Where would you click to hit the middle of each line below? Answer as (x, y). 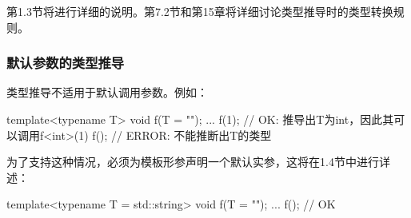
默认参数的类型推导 (66, 63)
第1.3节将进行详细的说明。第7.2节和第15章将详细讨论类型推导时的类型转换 (200, 11)
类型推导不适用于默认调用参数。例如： (107, 92)
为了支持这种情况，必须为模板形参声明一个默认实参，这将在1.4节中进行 (193, 162)
